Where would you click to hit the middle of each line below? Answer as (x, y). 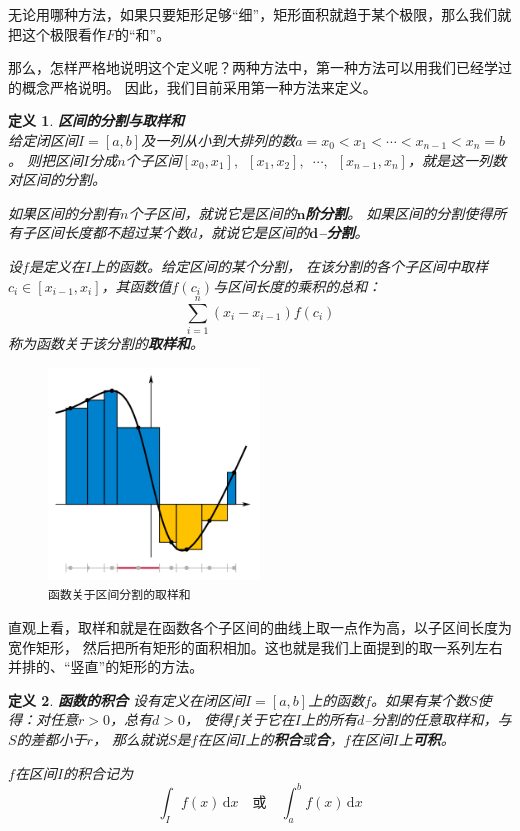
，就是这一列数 (456, 159)
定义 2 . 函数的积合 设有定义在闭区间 (126, 699)
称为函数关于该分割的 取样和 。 (106, 343)
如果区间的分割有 (64, 212)
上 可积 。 (426, 739)
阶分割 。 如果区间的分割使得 (399, 212)
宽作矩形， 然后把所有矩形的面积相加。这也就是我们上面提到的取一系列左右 (255, 646)
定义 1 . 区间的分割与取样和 (96, 120)
